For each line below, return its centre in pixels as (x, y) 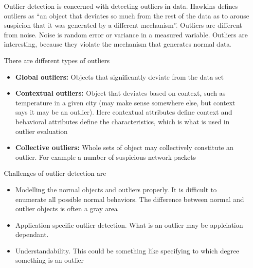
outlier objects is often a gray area (66, 209)
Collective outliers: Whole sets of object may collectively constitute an (124, 147)
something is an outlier (49, 260)
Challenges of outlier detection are (55, 173)
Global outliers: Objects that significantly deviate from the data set (119, 76)
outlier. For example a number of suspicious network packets (106, 157)
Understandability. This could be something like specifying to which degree (127, 250)
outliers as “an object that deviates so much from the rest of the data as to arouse (126, 15)
